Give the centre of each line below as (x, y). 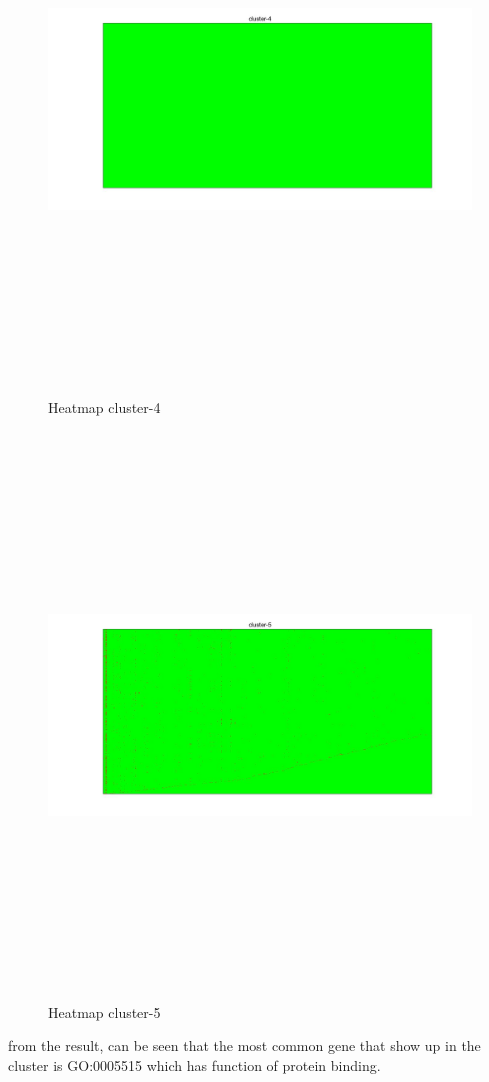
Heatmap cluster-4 (104, 406)
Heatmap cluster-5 (104, 1011)
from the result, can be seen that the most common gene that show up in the (244, 1045)
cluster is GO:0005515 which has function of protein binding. (194, 1064)
